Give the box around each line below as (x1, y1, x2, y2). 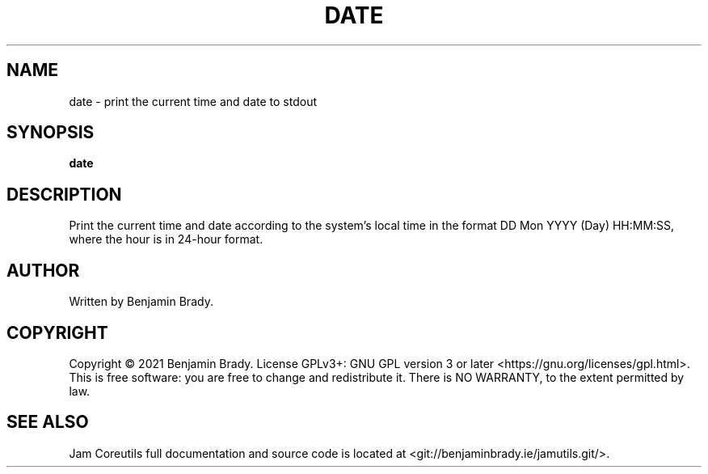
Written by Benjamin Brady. (69, 294, 213, 309)
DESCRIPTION (6, 184, 122, 205)
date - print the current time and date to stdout (69, 94, 318, 108)
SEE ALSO (6, 412, 89, 433)
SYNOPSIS (6, 122, 95, 143)
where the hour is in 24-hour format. (69, 232, 263, 247)
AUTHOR (6, 260, 80, 281)
